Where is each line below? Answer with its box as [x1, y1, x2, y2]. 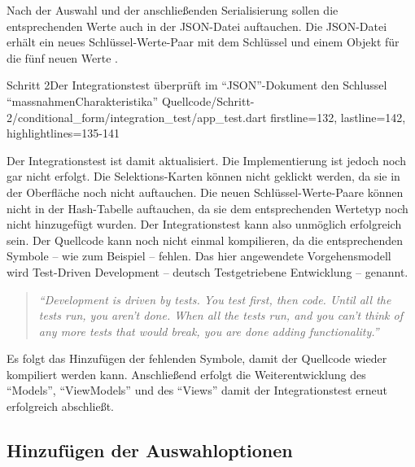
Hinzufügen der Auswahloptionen [7, 438, 293, 463]
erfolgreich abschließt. [7, 398, 114, 415]
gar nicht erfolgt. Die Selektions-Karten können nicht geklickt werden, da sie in [7, 168, 400, 185]
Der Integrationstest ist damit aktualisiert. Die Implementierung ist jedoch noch [7, 151, 406, 168]
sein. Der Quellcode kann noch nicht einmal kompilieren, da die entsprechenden [7, 231, 403, 248]
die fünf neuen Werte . [7, 49, 118, 66]
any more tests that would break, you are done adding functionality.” [38, 322, 379, 339]
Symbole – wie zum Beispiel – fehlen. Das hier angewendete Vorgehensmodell [7, 247, 391, 264]
